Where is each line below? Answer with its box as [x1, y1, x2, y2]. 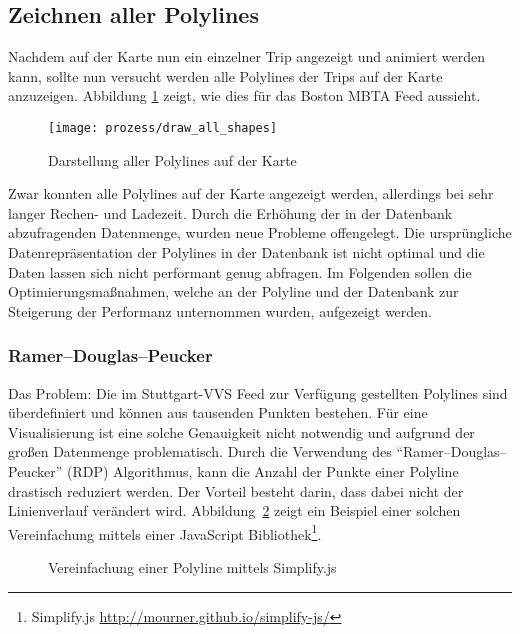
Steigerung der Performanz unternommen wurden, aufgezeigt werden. [8, 300, 432, 321]
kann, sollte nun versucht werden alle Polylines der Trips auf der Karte [8, 65, 443, 86]
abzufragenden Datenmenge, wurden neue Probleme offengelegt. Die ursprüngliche [8, 222, 512, 243]
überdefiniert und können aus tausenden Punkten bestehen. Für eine [8, 402, 428, 423]
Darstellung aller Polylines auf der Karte [48, 149, 297, 170]
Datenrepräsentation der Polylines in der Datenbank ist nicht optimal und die [8, 242, 485, 263]
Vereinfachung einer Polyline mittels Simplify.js [48, 557, 337, 578]
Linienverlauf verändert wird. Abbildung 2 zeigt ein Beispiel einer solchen [8, 500, 461, 521]
